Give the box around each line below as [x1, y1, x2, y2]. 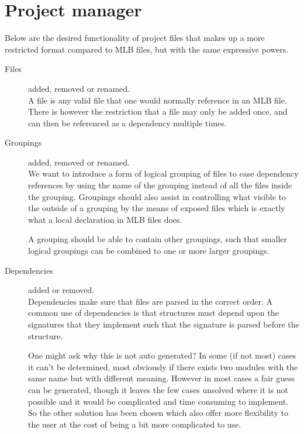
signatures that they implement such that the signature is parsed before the [28, 318, 299, 330]
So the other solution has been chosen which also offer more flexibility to [28, 407, 288, 419]
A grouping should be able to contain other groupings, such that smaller [28, 233, 288, 245]
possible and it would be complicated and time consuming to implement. [28, 395, 289, 407]
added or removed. [28, 284, 95, 296]
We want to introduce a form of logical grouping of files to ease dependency [28, 167, 299, 180]
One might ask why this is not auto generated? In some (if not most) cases [28, 349, 296, 361]
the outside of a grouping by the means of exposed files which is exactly [28, 202, 285, 214]
